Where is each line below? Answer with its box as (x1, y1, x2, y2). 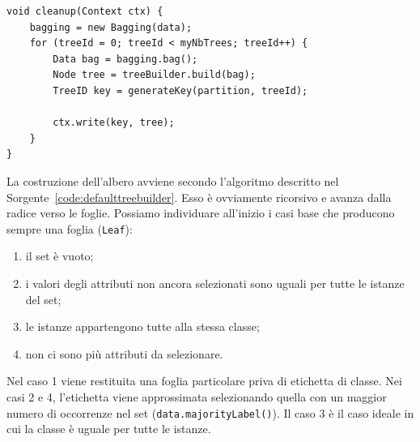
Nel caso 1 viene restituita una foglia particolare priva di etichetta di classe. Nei (6, 372, 402, 389)
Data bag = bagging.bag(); (53, 53, 198, 65)
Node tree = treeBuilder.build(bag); (53, 69, 256, 81)
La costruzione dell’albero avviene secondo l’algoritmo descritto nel (6, 172, 339, 189)
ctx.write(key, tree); (53, 117, 175, 129)
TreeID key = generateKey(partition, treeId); (53, 84, 308, 97)
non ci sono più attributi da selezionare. (25, 345, 223, 362)
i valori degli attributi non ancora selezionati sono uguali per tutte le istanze (25, 274, 405, 291)
